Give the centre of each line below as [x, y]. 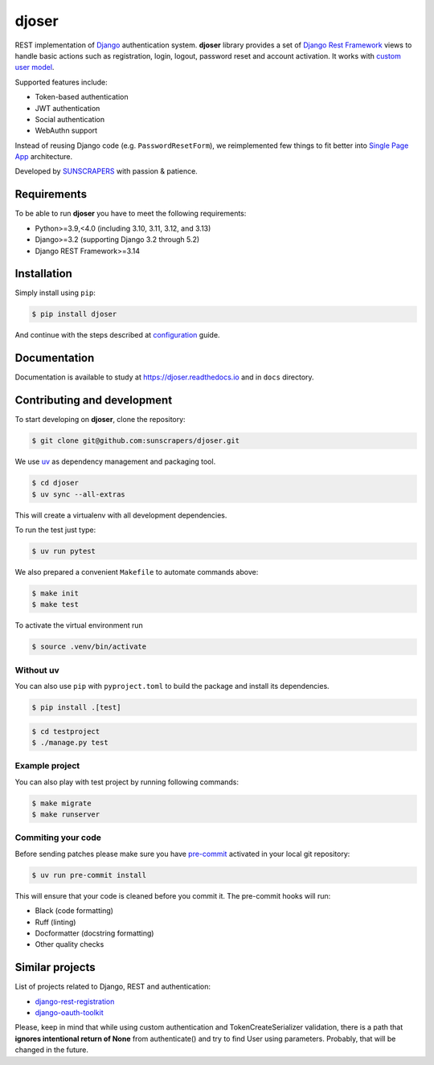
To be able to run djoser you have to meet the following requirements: [131, 214]
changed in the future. [51, 1050]
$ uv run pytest [64, 551]
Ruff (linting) [55, 922]
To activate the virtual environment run [79, 625]
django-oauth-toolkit [69, 1012]
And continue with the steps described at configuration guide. [117, 335]
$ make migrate [61, 803]
